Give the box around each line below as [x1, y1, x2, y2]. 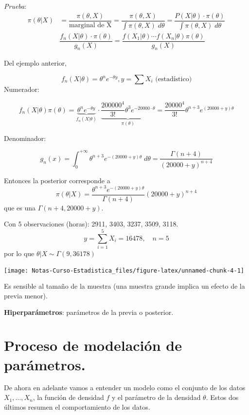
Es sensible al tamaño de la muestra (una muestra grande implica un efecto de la [4, 281, 245, 291]
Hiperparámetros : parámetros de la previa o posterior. [4, 307, 174, 317]
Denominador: [4, 133, 46, 143]
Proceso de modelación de [4, 335, 182, 355]
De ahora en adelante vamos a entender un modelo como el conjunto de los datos [4, 382, 246, 393]
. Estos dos [206, 392, 239, 402]
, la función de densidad [33, 392, 104, 402]
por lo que [4, 248, 35, 259]
